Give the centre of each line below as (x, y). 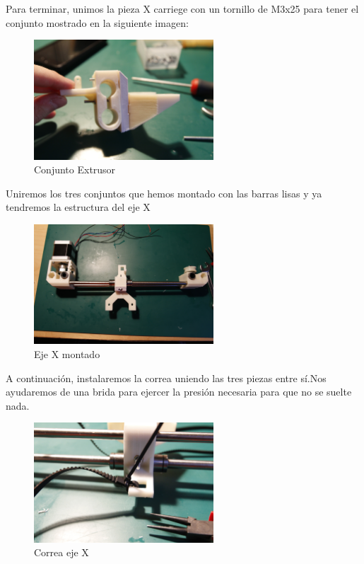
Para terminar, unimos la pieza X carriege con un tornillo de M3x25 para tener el (182, 8)
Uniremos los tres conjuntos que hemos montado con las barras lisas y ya (164, 193)
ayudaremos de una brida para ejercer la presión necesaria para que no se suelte (179, 392)
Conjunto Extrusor (75, 169)
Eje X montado (67, 354)
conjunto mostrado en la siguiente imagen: (97, 22)
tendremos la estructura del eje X (78, 207)
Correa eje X (61, 552)
